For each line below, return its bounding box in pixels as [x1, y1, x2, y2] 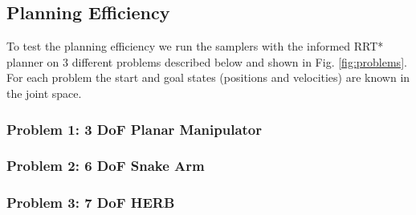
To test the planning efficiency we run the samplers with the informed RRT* [6, 38, 384, 55]
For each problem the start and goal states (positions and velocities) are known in [6, 69, 410, 86]
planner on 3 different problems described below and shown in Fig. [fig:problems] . [6, 53, 407, 70]
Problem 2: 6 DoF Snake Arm [6, 156, 205, 176]
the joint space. [6, 84, 82, 101]
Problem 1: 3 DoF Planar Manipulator [6, 119, 263, 139]
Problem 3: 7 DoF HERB [6, 193, 175, 213]
